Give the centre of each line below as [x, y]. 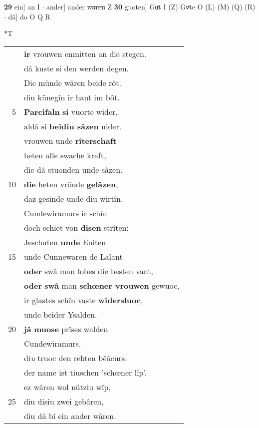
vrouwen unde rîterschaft [70, 140]
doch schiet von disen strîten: [76, 227]
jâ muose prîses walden [66, 329]
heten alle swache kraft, [65, 155]
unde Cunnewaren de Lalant [73, 256]
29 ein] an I [22, 6]
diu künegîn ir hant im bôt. [72, 97]
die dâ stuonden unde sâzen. [73, 169]
